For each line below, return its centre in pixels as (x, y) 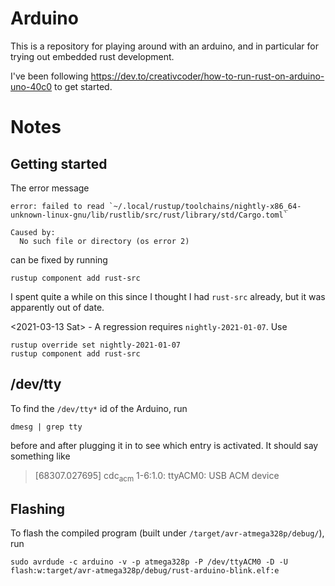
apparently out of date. (57, 307)
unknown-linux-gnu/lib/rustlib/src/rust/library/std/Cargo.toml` (149, 215)
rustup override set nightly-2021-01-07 (96, 345)
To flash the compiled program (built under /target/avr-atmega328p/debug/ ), (167, 533)
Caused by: (33, 232)
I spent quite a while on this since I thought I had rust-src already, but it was (168, 296)
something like (40, 456)
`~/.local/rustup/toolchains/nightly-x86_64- (205, 206)
